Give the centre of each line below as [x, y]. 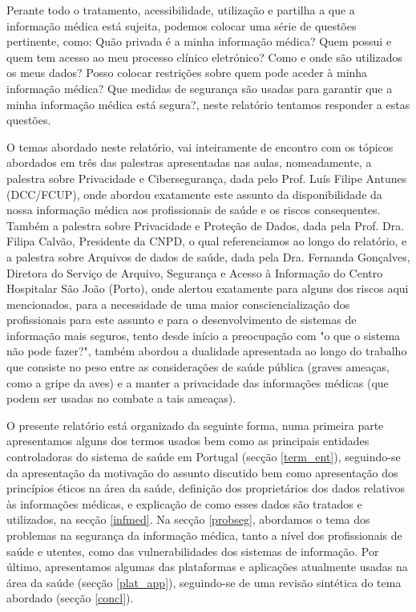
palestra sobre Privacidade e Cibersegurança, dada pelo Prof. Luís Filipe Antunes [207, 178]
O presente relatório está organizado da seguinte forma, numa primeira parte [195, 425]
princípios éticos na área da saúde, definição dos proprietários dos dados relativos [206, 488]
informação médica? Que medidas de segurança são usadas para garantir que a [200, 88]
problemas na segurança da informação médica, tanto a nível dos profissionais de [204, 535]
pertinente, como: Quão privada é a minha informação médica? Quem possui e [199, 41]
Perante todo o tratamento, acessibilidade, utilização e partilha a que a [181, 10]
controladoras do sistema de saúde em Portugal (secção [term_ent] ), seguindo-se [204, 457]
